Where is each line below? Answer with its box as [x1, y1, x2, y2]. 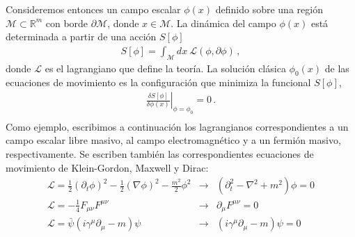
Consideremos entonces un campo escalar [6, 2, 181, 16]
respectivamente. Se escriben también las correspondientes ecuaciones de [6, 147, 314, 161]
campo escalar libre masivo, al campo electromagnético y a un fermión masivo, [6, 133, 341, 147]
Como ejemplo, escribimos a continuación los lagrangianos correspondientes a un [6, 119, 349, 133]
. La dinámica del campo [171, 15, 276, 30]
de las [324, 60, 349, 75]
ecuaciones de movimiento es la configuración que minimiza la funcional [6, 75, 311, 90]
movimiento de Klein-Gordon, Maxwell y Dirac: [6, 160, 209, 174]
